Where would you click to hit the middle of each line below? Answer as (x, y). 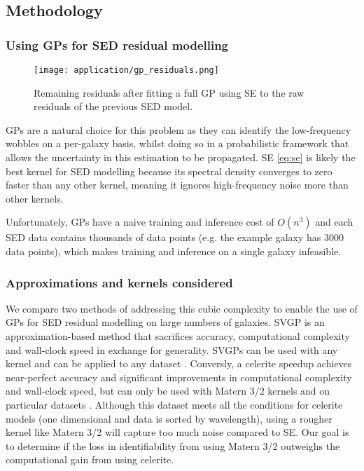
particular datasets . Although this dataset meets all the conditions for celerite (174, 404)
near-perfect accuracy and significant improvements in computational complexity (179, 377)
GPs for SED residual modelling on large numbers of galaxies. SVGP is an (165, 322)
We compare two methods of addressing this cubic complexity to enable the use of (182, 308)
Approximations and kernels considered (119, 282)
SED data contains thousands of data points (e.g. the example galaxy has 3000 (175, 237)
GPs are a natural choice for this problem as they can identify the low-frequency (178, 129)
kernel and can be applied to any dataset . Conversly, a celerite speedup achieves (179, 363)
